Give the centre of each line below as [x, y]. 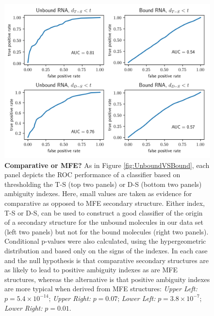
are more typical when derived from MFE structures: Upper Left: [101, 289]
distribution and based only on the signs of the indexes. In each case [106, 250]
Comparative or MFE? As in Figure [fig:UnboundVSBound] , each [107, 165]
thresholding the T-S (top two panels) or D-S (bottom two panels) [103, 184]
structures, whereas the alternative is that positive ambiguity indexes [107, 279]
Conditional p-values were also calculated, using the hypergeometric [105, 241]
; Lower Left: [137, 298]
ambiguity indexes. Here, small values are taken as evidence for [98, 193]
